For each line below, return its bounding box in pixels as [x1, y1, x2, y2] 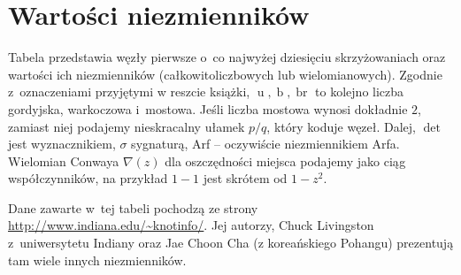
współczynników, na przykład [8, 169, 168, 187]
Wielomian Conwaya [8, 151, 119, 170]
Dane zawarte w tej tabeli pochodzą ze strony [8, 198, 258, 217]
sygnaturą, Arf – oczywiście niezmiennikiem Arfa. [131, 134, 400, 153]
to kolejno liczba [315, 82, 404, 101]
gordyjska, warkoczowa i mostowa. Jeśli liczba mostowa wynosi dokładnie [8, 99, 408, 118]
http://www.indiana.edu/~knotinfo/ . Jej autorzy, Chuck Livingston [8, 216, 374, 234]
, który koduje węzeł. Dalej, [266, 117, 417, 135]
